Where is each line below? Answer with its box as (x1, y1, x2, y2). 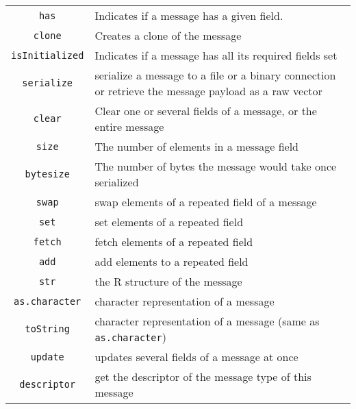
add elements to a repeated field (94, 253, 249, 269)
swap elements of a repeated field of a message (94, 194, 317, 210)
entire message (94, 119, 164, 134)
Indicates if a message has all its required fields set (94, 47, 338, 63)
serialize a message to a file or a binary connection (94, 67, 336, 83)
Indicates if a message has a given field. (94, 8, 283, 23)
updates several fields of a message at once (94, 349, 298, 364)
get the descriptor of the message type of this (94, 369, 311, 384)
